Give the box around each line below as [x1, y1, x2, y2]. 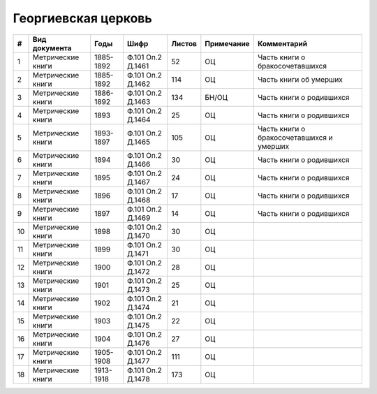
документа [32, 43, 72, 52]
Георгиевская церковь [13, 10, 153, 26]
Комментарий [257, 38, 308, 48]
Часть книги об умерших [257, 74, 343, 84]
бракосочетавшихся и [257, 133, 333, 143]
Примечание [205, 38, 251, 48]
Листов [171, 38, 198, 48]
